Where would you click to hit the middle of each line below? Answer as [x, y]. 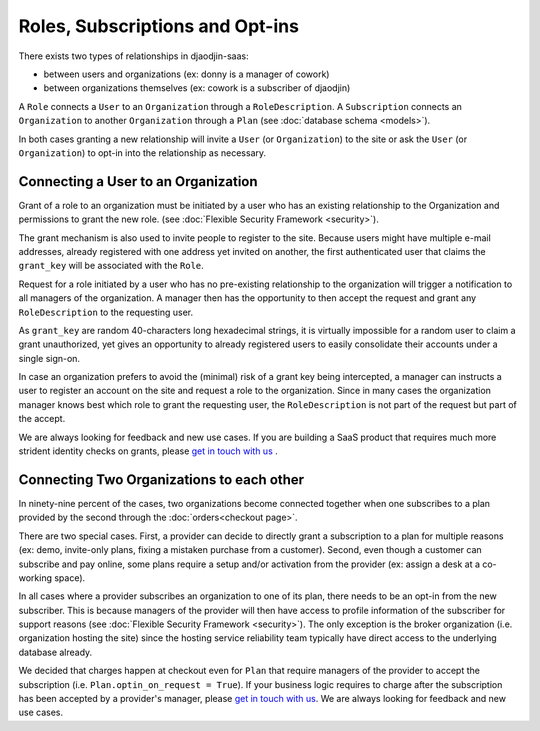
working [35, 577]
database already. [55, 652]
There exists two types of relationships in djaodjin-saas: [133, 56]
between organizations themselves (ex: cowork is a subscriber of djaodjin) [197, 88]
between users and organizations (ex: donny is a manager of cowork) [186, 74]
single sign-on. [49, 358]
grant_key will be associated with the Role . [111, 266]
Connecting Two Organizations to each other [161, 479]
